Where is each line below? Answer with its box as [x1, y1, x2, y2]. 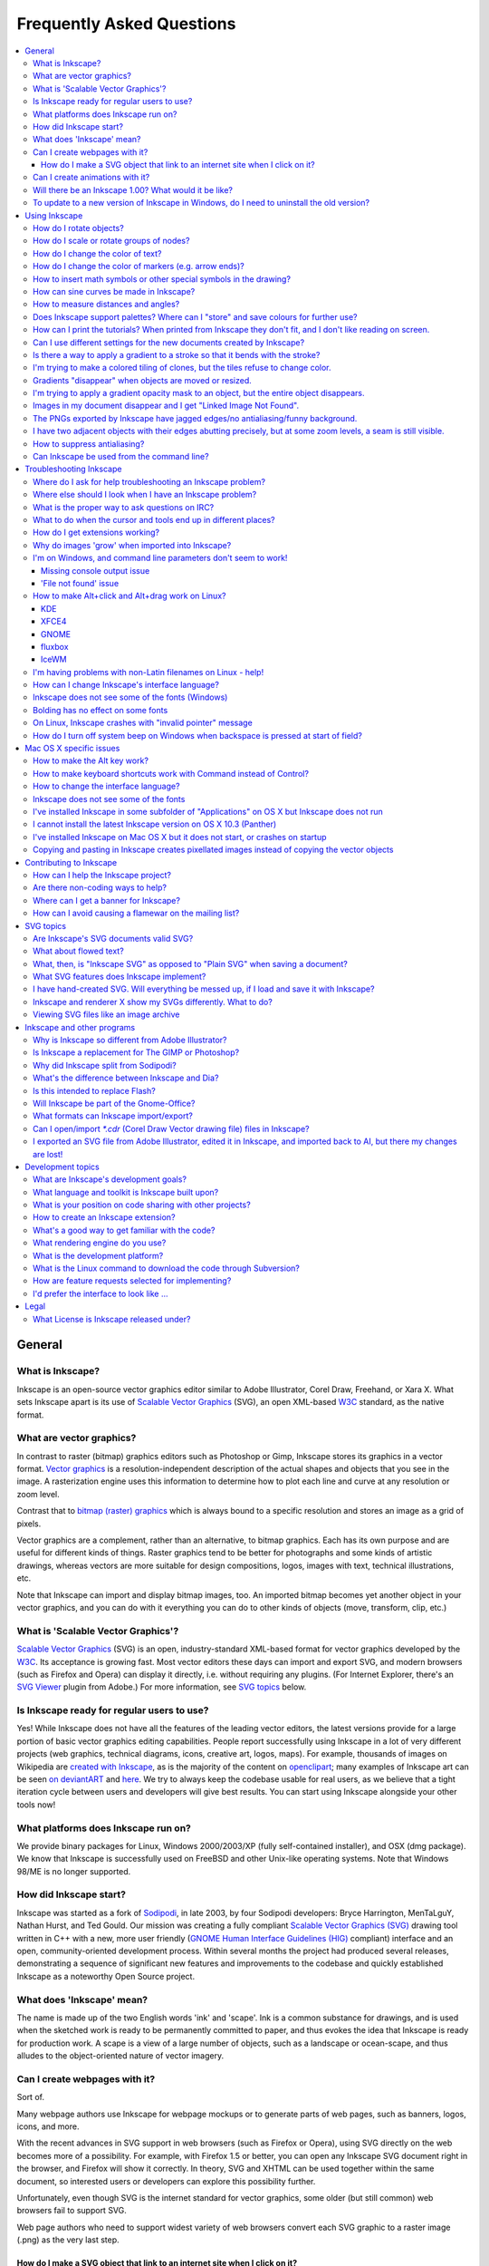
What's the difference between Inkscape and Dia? [33, 1072, 219, 1083]
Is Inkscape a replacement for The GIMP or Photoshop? [33, 1047, 240, 1058]
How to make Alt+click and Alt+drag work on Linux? [33, 590, 226, 602]
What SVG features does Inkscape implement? [33, 971, 206, 983]
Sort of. [16, 2092, 45, 2103]
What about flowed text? [33, 945, 124, 956]
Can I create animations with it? [33, 172, 150, 183]
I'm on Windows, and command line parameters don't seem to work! [33, 553, 288, 564]
